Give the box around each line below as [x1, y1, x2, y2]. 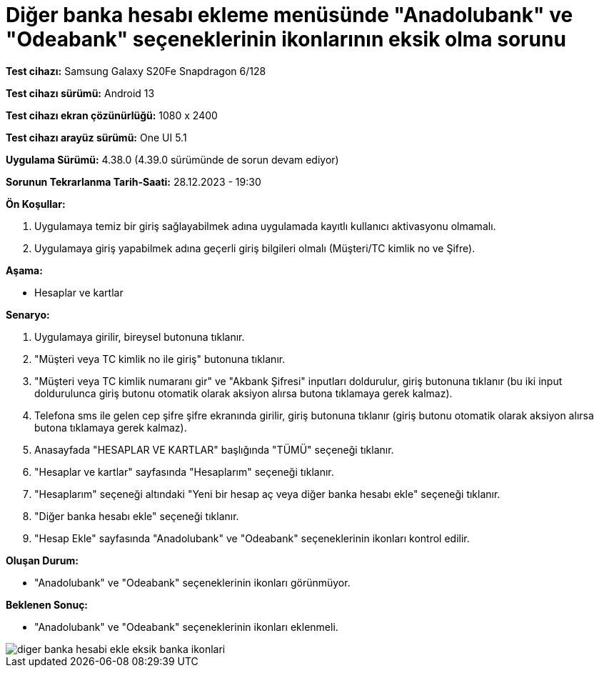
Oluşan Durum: [6, 554, 79, 567]
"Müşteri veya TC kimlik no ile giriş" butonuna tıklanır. [34, 352, 286, 365]
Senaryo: [6, 308, 50, 321]
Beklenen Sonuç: [6, 598, 89, 611]
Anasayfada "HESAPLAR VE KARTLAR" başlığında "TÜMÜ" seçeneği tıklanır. [34, 443, 394, 456]
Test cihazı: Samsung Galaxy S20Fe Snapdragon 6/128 [6, 64, 266, 77]
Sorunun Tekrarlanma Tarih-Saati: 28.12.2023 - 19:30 [6, 175, 261, 188]
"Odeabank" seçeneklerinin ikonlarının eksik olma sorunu [6, 27, 566, 51]
